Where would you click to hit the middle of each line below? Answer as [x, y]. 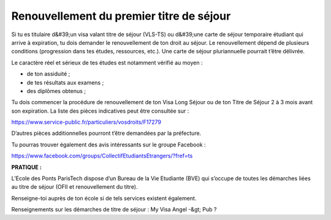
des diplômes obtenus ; [56, 91]
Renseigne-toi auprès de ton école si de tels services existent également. [104, 198]
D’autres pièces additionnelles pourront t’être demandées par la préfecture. [106, 133]
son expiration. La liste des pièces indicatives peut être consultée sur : [100, 111]
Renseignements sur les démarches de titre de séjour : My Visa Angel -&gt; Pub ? [114, 210]
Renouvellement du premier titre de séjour [121, 16]
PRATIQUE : [27, 167]
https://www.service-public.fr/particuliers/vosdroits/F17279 [86, 122]
